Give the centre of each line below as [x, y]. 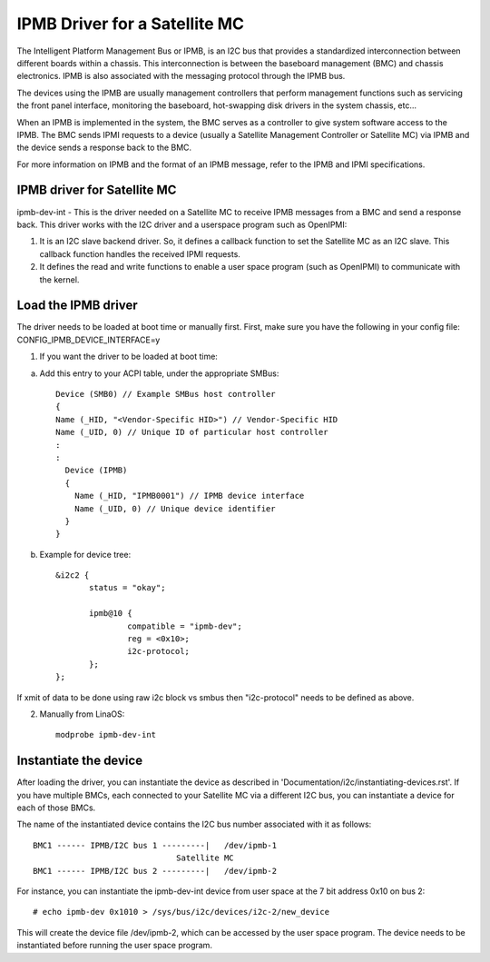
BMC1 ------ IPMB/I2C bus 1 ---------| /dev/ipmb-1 [155, 845]
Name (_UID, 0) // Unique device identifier [175, 508]
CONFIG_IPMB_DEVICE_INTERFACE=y [88, 340]
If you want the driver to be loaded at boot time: [128, 357]
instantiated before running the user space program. [115, 946]
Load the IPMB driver [77, 306]
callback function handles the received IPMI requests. [140, 253]
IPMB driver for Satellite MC [97, 190]
